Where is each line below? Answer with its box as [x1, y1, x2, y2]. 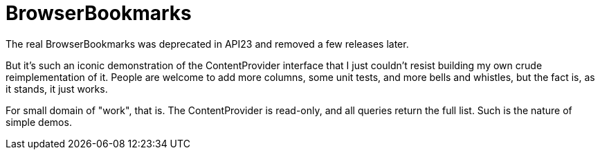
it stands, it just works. [6, 82, 108, 95]
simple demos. [6, 116, 72, 128]
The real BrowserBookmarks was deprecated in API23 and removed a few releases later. [6, 37, 409, 50]
